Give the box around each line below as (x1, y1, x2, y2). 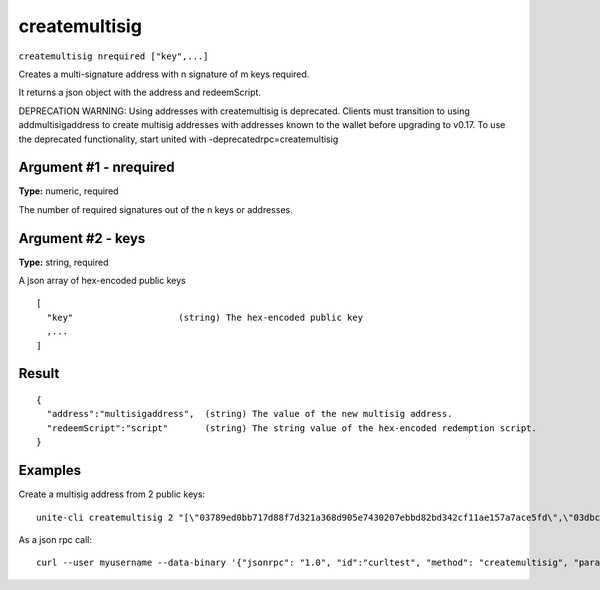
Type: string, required (18, 256, 109, 268)
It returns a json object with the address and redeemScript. (18, 86, 262, 99)
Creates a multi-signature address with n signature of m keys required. (18, 68, 310, 80)
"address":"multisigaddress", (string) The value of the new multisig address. (46, 408, 453, 420)
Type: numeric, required (18, 185, 119, 197)
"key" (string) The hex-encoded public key (46, 311, 364, 323)
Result (18, 365, 60, 382)
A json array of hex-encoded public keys (18, 275, 187, 287)
